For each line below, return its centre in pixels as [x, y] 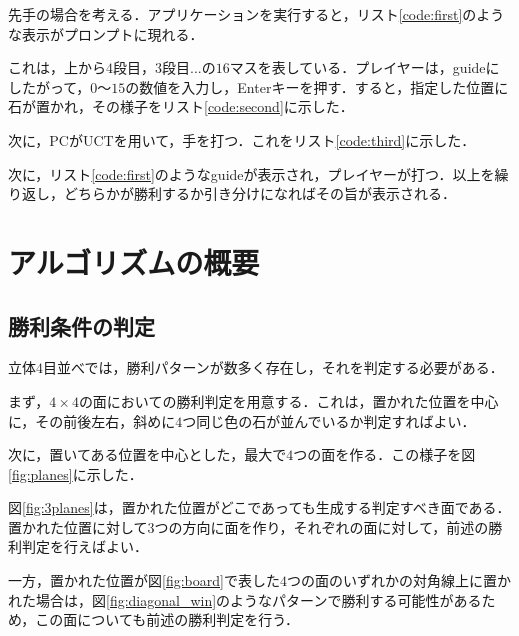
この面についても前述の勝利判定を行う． [167, 619]
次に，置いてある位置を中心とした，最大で [147, 454]
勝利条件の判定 [81, 325]
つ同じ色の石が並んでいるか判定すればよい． [329, 420]
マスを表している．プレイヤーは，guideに [364, 67]
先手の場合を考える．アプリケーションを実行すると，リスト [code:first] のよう [256, 14]
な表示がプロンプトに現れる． [106, 33]
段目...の [189, 67]
